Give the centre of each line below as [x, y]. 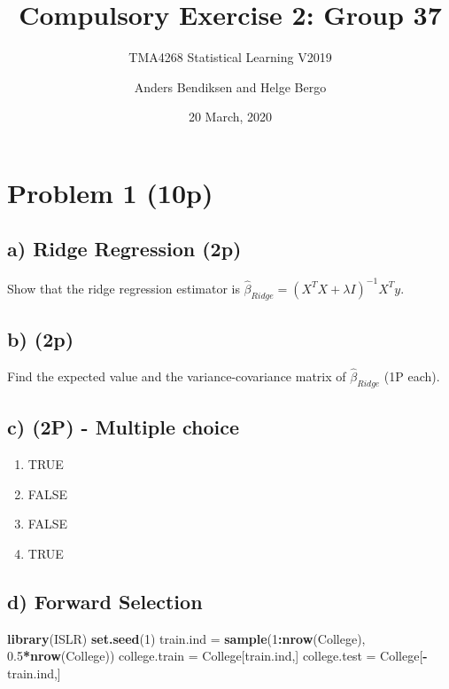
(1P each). [412, 376]
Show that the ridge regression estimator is [124, 288]
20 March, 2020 [230, 117]
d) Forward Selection [105, 601]
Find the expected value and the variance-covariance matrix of [177, 376]
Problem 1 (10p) [110, 192]
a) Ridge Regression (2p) [124, 249]
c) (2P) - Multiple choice [124, 427]
